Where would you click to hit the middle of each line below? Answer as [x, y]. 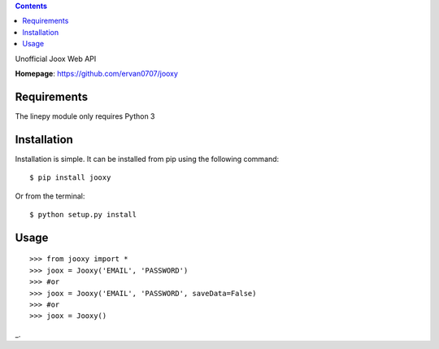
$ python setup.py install [83, 214]
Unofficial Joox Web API [56, 59]
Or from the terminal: [50, 196]
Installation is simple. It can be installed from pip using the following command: [147, 159]
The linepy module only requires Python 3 [85, 116]
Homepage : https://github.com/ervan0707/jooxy [97, 73]
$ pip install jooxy [70, 178]
